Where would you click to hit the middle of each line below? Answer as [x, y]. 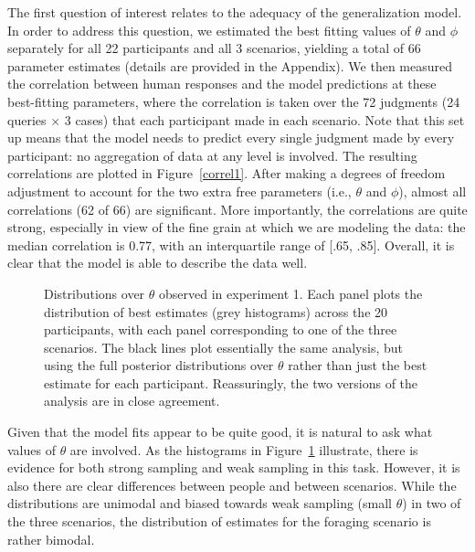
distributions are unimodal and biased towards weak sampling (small [200, 503]
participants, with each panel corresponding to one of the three [221, 329]
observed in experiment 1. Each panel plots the [291, 293]
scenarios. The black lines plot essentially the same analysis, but [224, 347]
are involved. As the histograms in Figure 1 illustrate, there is [244, 449]
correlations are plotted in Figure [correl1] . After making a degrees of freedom [227, 173]
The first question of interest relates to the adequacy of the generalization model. [235, 12]
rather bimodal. [51, 539]
